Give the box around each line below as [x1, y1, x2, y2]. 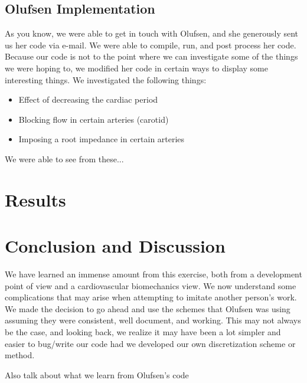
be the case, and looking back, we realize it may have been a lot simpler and [5, 326, 281, 338]
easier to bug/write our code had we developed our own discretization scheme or [5, 337, 296, 349]
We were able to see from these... [5, 152, 124, 165]
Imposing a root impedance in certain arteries [18, 133, 185, 145]
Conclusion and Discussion [5, 234, 226, 258]
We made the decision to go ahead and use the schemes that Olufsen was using [5, 302, 290, 315]
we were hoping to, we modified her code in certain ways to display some [5, 61, 268, 74]
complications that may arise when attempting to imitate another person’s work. [5, 291, 297, 303]
